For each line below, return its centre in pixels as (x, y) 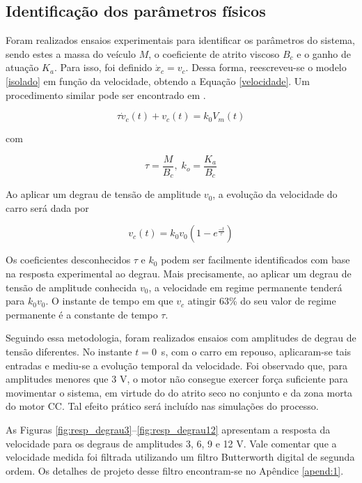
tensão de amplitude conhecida (71, 287)
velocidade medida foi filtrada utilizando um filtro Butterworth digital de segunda (180, 457)
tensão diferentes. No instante (69, 352)
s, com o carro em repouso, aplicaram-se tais (256, 352)
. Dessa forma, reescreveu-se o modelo (266, 67)
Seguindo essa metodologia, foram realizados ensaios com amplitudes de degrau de (181, 338)
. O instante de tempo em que (109, 301)
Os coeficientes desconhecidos (68, 260)
